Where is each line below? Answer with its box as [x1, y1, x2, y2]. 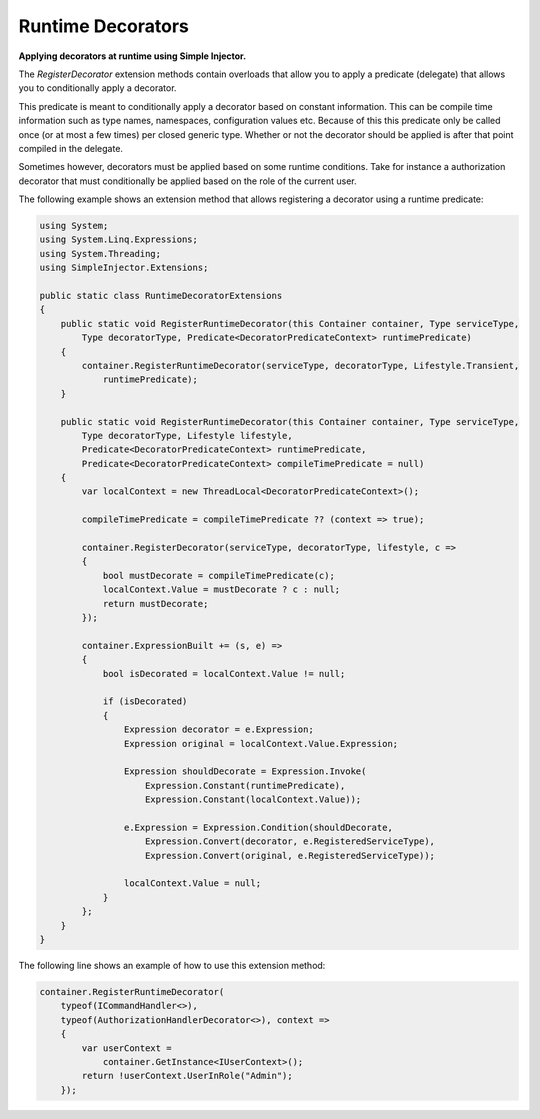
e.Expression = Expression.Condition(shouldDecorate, [123, 821, 394, 833]
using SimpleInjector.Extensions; [39, 262, 209, 274]
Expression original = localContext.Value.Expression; [123, 738, 399, 749]
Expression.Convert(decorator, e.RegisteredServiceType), [145, 836, 435, 847]
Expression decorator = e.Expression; [123, 724, 314, 735]
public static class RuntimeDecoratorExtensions [39, 290, 283, 301]
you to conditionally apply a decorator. [18, 82, 177, 94]
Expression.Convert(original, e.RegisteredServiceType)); [145, 850, 435, 861]
